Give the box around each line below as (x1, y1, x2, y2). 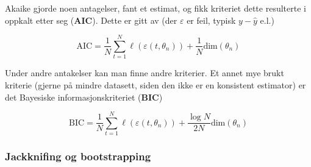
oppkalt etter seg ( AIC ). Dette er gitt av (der (5, 13, 177, 26)
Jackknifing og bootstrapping (5, 149, 151, 164)
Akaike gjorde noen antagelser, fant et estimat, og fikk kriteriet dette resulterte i (5, 2, 306, 14)
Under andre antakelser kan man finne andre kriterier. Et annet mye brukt (5, 66, 284, 79)
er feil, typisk (187, 13, 236, 26)
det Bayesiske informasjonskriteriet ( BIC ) (5, 90, 163, 103)
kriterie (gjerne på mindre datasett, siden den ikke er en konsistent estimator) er (5, 78, 306, 91)
